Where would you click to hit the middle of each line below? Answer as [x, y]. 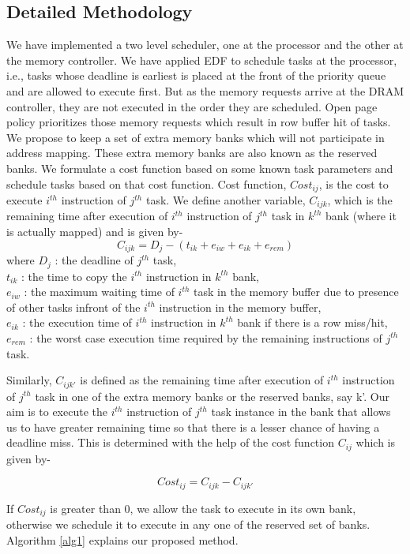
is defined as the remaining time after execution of [202, 380]
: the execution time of [77, 322]
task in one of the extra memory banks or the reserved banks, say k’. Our [212, 396]
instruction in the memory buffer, [240, 307]
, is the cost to [354, 183]
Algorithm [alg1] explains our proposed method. [122, 539]
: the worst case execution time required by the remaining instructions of [206, 337]
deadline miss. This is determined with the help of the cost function [170, 442]
